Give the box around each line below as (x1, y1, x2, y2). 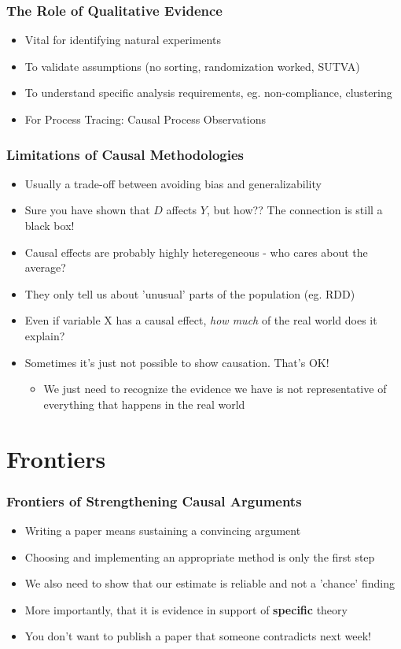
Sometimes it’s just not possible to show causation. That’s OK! (24, 354, 329, 370)
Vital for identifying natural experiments (24, 32, 221, 48)
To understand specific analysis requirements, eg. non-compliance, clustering (24, 84, 392, 101)
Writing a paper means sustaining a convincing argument (24, 521, 301, 538)
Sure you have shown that (24, 202, 150, 218)
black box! (24, 217, 75, 233)
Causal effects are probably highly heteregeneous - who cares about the (24, 243, 368, 260)
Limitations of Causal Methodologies (6, 144, 244, 164)
